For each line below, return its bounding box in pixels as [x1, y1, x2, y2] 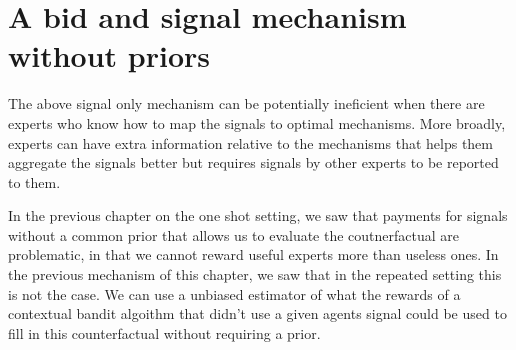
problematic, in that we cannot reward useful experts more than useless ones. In [8, 244, 499, 265]
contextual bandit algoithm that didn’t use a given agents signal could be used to [8, 303, 507, 324]
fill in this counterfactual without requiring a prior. [8, 322, 321, 343]
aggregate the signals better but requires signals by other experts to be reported [8, 152, 499, 173]
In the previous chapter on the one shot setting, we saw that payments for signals [8, 205, 508, 226]
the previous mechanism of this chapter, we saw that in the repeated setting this [8, 264, 502, 285]
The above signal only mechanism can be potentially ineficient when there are [8, 93, 485, 114]
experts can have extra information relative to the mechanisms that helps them [8, 132, 493, 153]
